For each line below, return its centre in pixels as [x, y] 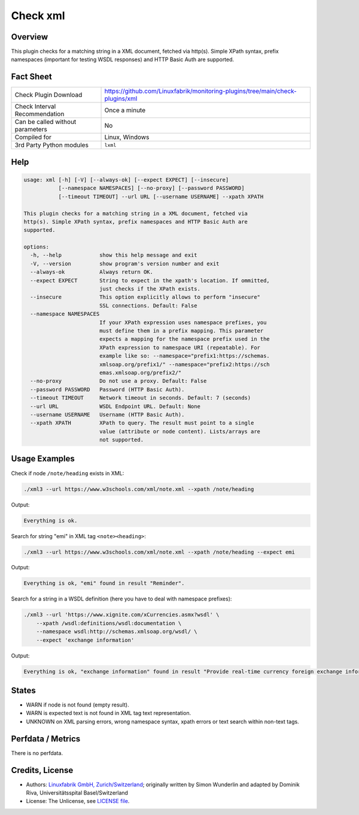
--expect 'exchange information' [85, 640]
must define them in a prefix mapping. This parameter [181, 330]
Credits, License [42, 770]
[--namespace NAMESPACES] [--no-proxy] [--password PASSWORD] [151, 188]
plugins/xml [121, 99]
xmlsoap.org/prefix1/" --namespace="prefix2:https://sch [185, 364]
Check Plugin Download [48, 95]
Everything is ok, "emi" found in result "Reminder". [104, 583]
